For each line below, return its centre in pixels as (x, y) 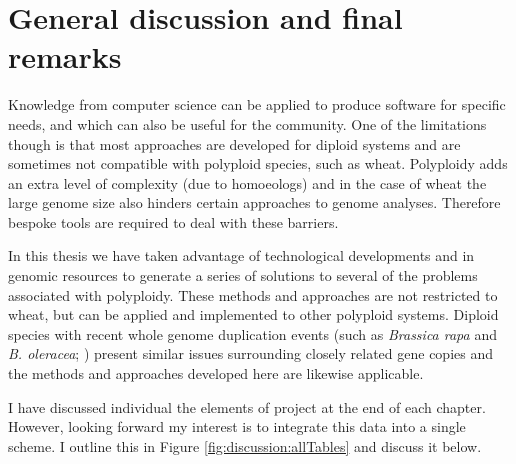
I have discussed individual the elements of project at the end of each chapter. (247, 406)
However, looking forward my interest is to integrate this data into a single (237, 426)
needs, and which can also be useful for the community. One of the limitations (247, 123)
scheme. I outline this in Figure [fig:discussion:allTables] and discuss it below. (245, 445)
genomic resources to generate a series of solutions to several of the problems (243, 275)
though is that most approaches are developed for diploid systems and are (234, 143)
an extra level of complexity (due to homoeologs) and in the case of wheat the (247, 182)
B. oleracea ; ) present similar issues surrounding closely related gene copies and (250, 353)
